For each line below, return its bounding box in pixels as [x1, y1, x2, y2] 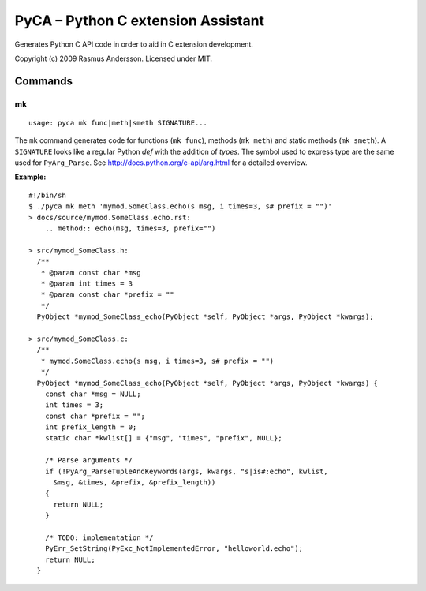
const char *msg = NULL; [44, 389, 141, 398]
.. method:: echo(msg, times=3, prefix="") [44, 224, 216, 233]
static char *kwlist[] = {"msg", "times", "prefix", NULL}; [44, 434, 283, 443]
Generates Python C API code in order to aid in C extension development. [14, 39, 254, 49]
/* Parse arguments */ [44, 456, 133, 465]
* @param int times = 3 [40, 279, 133, 288]
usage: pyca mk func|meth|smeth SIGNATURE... [28, 118, 208, 127]
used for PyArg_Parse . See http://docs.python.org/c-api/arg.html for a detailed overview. [14, 158, 308, 167]
